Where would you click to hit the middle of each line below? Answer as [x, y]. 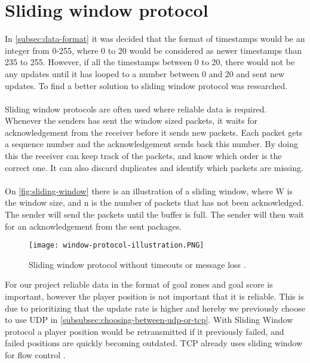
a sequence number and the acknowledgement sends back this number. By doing [151, 144]
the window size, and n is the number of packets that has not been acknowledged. [154, 202]
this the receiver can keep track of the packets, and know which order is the [143, 156]
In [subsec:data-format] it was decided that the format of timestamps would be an [155, 39]
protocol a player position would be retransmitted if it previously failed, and [145, 331]
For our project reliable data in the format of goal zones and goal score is [139, 284]
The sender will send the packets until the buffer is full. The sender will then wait [154, 214]
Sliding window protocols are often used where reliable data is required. [136, 109]
